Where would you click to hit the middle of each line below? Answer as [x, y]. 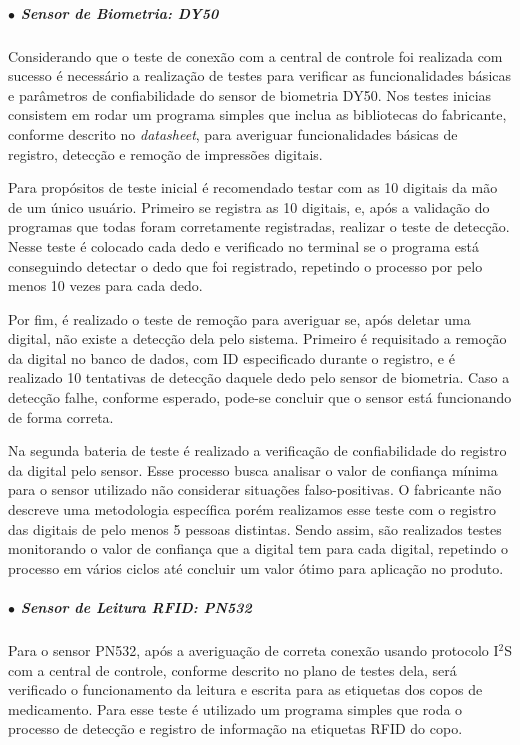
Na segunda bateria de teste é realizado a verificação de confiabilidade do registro [257, 450]
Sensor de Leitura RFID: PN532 [136, 607]
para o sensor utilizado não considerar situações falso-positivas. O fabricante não [255, 489]
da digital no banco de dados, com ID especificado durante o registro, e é [231, 357]
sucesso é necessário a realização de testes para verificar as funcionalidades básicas [260, 75]
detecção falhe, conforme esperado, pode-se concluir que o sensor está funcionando [260, 397]
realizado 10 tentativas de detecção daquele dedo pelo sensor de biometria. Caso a [259, 377]
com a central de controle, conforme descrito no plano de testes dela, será [232, 669]
